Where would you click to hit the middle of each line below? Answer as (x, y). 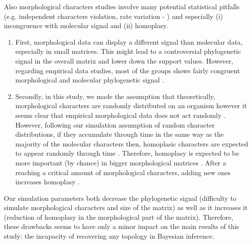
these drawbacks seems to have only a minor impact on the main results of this (122, 226)
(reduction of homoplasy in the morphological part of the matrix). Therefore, (119, 217)
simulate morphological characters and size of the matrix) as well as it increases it (126, 207)
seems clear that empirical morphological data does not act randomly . (120, 115)
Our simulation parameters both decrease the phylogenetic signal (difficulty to (120, 198)
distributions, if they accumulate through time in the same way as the (119, 134)
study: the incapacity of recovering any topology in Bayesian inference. (109, 236)
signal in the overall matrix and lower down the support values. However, (124, 60)
